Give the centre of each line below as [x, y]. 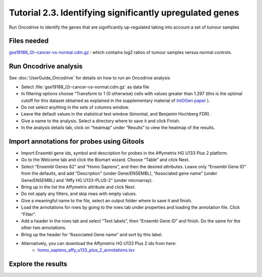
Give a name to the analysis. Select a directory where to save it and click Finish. [101, 121]
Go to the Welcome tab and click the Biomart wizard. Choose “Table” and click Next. [105, 160]
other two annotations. [44, 228]
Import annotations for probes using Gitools [77, 141]
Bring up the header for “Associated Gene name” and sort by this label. [92, 234]
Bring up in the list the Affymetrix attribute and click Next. [78, 187]
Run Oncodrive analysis [46, 66]
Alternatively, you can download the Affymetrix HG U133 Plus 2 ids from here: [99, 244]
